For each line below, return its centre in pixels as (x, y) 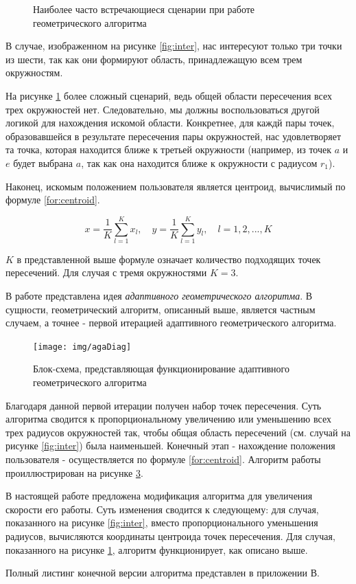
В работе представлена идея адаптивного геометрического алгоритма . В (159, 296)
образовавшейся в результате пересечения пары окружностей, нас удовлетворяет (174, 136)
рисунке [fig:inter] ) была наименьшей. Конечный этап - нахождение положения (170, 446)
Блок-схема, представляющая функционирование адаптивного (161, 369)
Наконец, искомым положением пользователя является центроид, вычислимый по (176, 186)
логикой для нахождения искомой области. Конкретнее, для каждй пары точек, (170, 123)
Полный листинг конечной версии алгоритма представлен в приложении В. (163, 573)
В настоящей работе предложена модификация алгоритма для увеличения (159, 496)
